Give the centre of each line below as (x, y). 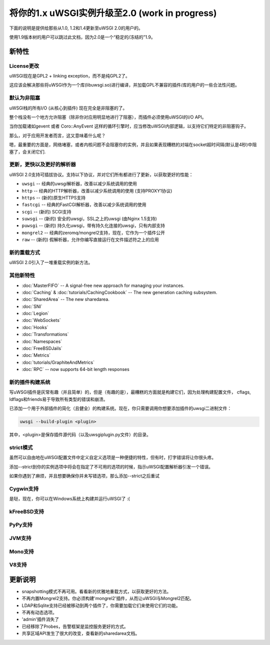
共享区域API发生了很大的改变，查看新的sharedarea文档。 (81, 633)
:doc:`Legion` (35, 313)
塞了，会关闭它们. (27, 151)
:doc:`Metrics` (36, 355)
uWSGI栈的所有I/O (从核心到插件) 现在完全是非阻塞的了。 (68, 108)
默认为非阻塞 (25, 98)
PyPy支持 (21, 525)
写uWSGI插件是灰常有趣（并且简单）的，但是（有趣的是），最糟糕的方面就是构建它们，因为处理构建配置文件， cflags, (130, 392)
